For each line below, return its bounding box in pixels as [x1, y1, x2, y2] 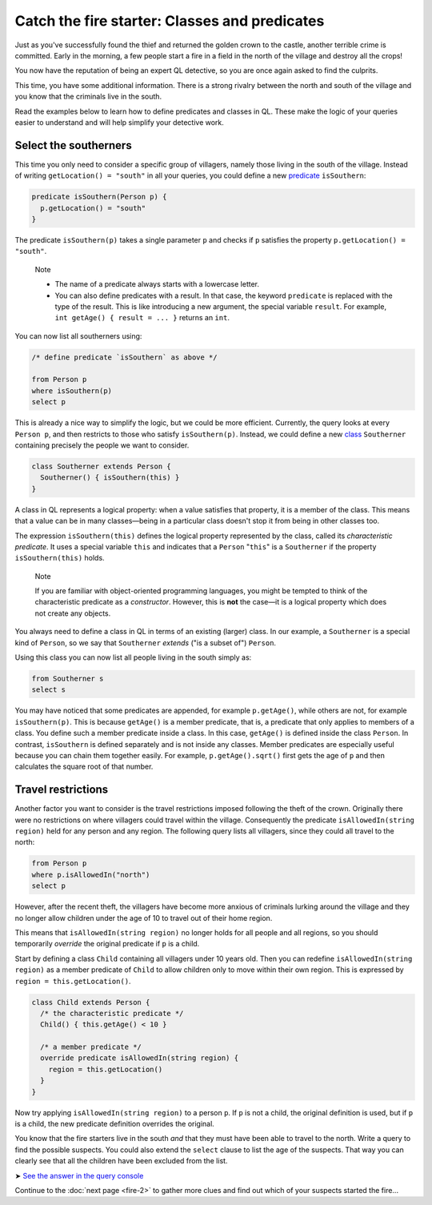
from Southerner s [31, 674, 104, 684]
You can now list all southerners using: [14, 331, 142, 340]
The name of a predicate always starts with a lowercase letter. [54, 279, 260, 289]
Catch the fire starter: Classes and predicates [14, 12, 325, 30]
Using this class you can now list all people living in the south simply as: [14, 653, 252, 662]
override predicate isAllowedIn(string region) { [40, 1054, 239, 1062]
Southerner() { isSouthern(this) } [40, 473, 180, 482]
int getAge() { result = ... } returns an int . [54, 313, 230, 323]
